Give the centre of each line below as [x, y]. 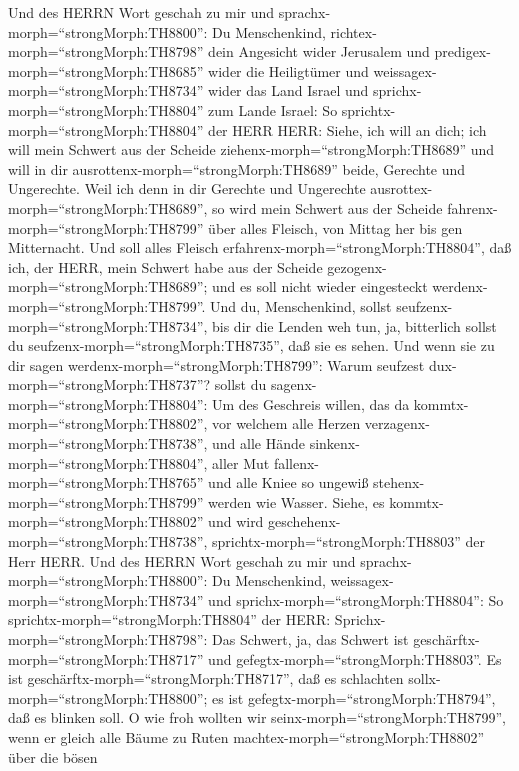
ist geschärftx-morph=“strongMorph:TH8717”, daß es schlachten [206, 678]
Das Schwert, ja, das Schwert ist [310, 639]
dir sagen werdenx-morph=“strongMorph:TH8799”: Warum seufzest [216, 364]
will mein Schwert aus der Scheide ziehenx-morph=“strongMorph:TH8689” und [251, 149]
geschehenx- [304, 521]
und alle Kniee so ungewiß [288, 482]
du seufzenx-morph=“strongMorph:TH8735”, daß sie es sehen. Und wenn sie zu [251, 345]
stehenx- [399, 482]
